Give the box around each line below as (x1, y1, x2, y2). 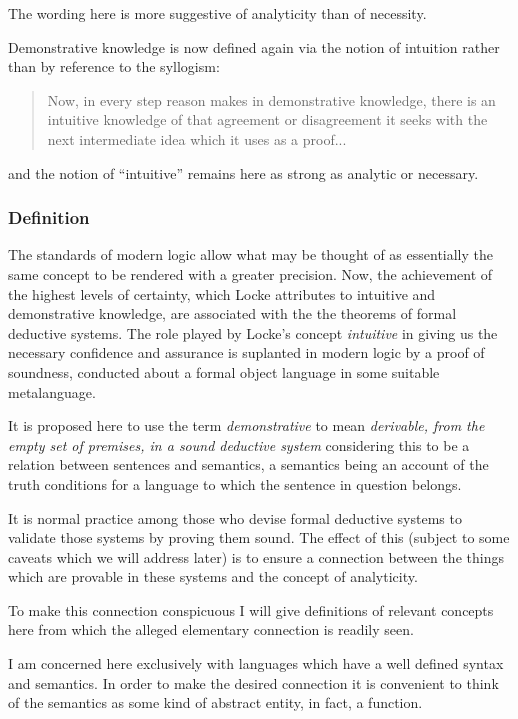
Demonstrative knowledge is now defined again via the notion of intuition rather (8, 36, 500, 57)
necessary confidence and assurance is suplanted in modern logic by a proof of (8, 342, 485, 363)
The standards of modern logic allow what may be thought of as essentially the (8, 244, 494, 265)
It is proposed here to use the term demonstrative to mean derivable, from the (8, 415, 485, 436)
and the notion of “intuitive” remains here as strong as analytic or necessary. (8, 162, 479, 183)
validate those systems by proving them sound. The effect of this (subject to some (8, 527, 510, 548)
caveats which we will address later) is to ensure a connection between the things (8, 546, 504, 567)
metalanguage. (8, 381, 96, 402)
